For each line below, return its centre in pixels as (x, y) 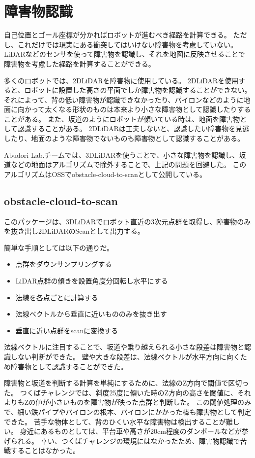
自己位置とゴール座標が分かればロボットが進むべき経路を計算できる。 (117, 35)
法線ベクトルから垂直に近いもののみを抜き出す (91, 314)
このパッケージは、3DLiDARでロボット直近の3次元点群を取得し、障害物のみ (127, 221)
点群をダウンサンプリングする (64, 264)
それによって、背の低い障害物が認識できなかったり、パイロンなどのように (124, 99)
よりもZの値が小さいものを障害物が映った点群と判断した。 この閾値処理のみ (127, 402)
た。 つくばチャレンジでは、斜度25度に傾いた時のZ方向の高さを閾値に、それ (127, 392)
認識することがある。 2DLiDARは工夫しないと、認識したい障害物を (127, 128)
